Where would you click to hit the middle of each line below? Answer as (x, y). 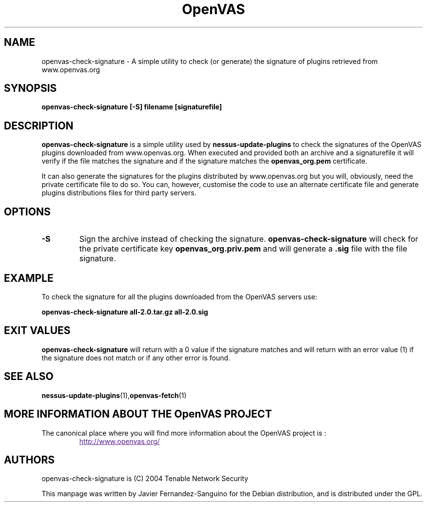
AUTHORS (29, 460)
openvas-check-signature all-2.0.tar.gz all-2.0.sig (125, 312)
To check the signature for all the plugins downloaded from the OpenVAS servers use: (179, 296)
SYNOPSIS (30, 88)
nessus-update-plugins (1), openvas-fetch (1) (114, 395)
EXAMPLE (29, 278)
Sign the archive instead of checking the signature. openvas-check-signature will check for (249, 239)
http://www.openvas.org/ (119, 441)
